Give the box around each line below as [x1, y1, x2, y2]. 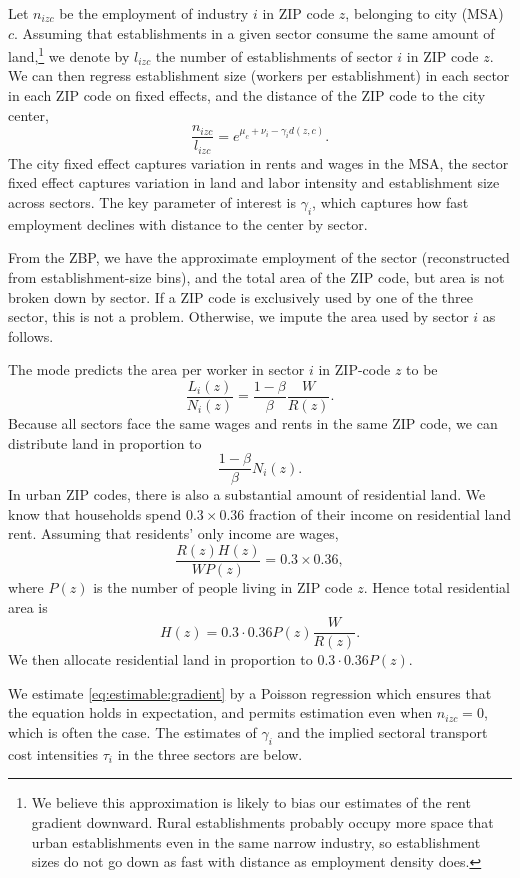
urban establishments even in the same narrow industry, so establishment [31, 831, 481, 852]
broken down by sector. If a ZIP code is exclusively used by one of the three [8, 286, 473, 307]
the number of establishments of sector [155, 45, 393, 66]
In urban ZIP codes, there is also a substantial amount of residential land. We [8, 484, 486, 505]
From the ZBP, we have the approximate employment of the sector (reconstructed [8, 247, 510, 268]
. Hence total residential [363, 577, 510, 598]
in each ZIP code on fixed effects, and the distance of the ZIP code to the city [8, 85, 486, 106]
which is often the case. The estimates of [8, 722, 257, 743]
